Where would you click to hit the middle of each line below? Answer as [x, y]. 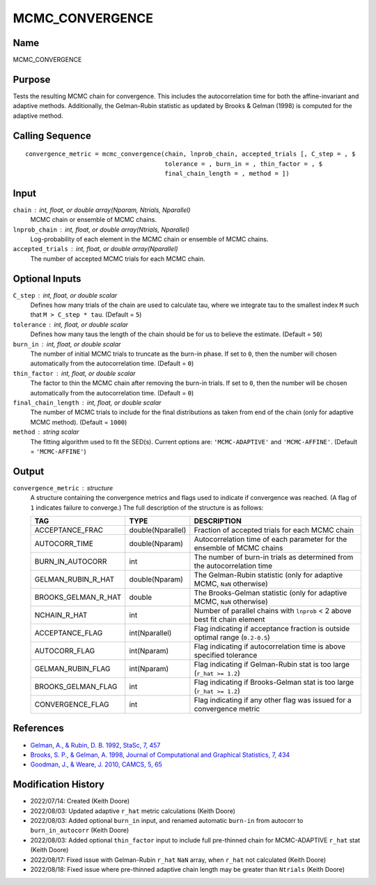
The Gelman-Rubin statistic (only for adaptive [268, 575]
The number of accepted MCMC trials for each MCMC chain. [118, 259]
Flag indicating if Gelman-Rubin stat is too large [272, 665]
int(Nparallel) [150, 633]
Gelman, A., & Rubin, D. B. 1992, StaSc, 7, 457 [95, 745]
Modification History [58, 785]
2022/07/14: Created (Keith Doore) [80, 801]
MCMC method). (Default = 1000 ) [79, 422]
